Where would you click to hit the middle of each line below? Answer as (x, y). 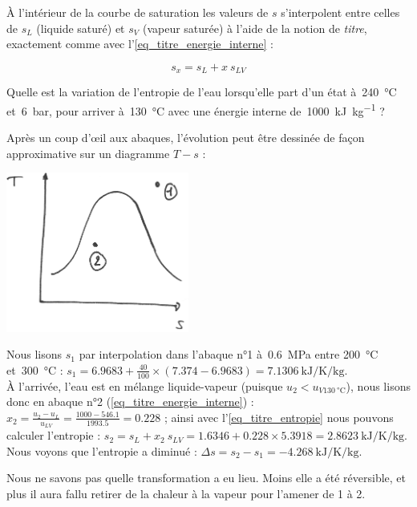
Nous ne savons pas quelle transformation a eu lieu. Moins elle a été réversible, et (206, 478)
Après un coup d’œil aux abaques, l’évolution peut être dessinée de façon (186, 138)
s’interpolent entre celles (340, 12)
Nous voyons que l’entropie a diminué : (102, 450)
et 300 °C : (35, 369)
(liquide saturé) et (81, 28)
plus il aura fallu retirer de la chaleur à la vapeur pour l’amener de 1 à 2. (186, 493)
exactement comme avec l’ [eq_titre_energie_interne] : (140, 44)
